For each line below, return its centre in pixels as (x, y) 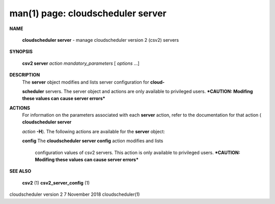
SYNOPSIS (21, 52)
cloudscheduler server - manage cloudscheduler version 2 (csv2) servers (101, 40)
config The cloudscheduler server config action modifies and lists (93, 141)
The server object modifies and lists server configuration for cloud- (93, 82)
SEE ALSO (20, 171)
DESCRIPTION (25, 75)
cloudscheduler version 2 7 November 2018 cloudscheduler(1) (75, 194)
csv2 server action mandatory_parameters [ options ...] (81, 63)
